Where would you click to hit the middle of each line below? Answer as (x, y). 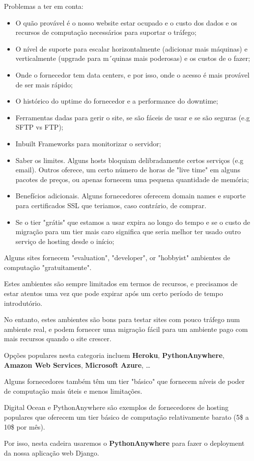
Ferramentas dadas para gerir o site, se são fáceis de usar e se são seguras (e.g (133, 117)
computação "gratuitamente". (48, 267)
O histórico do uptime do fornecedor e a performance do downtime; (117, 101)
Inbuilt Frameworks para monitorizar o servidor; (88, 143)
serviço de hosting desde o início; (65, 241)
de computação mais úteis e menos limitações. (73, 391)
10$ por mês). (25, 426)
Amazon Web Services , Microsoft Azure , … (77, 365)
